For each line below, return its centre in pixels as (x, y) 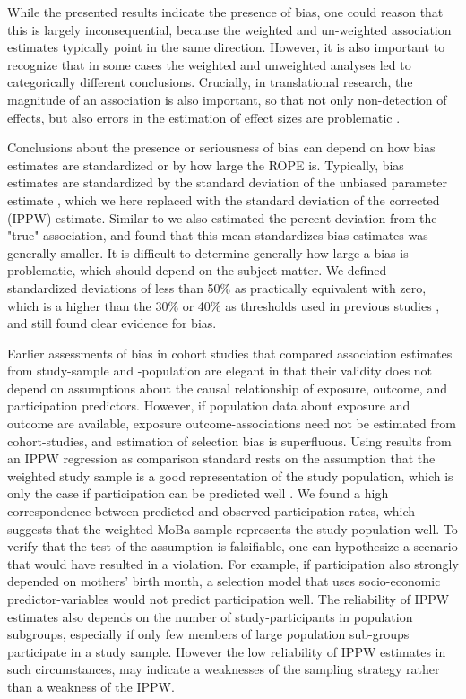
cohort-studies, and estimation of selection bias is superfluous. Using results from (229, 440)
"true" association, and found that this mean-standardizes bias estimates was (218, 235)
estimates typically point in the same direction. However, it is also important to (226, 47)
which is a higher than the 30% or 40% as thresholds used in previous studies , (224, 305)
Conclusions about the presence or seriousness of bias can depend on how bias (221, 147)
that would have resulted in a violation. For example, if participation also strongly (233, 563)
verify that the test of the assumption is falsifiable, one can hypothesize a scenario (233, 546)
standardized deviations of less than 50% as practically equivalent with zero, (217, 287)
